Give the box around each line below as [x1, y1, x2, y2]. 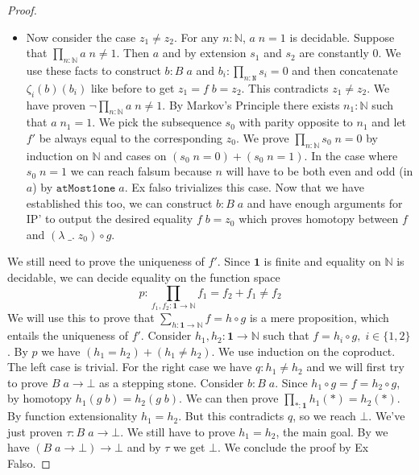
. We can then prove [179, 390, 279, 407]
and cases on [104, 147, 167, 163]
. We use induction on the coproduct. [211, 342, 396, 359]
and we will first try [306, 358, 404, 375]
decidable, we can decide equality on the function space [7, 268, 280, 285]
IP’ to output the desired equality [26, 210, 193, 227]
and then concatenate [292, 61, 398, 78]
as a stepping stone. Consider [99, 374, 244, 390]
